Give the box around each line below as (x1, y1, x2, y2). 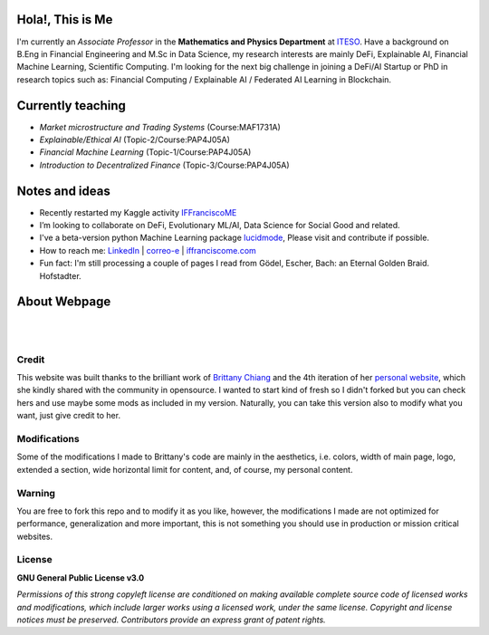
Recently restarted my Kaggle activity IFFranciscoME (39, 207, 237, 217)
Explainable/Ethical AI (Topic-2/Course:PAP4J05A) (39, 134, 231, 145)
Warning (16, 486, 56, 499)
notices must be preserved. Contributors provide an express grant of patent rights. (16, 614, 326, 625)
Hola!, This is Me (16, 12, 113, 27)
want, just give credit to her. (16, 410, 121, 421)
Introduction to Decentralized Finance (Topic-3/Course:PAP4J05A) (39, 159, 290, 170)
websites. (16, 531, 53, 542)
